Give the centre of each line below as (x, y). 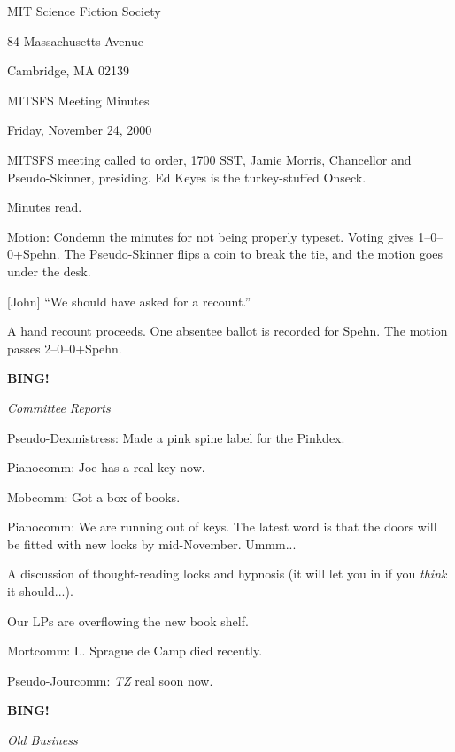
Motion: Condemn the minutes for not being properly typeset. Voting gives (211, 236)
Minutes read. (45, 207)
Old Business (42, 740)
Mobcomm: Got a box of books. (94, 496)
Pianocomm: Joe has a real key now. (106, 467)
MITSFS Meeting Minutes (78, 100)
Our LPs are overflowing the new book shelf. (128, 620)
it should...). (40, 591)
